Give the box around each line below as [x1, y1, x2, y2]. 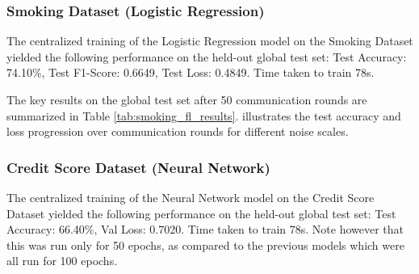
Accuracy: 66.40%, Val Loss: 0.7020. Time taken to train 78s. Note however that [6, 221, 404, 238]
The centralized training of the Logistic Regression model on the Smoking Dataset [6, 32, 413, 49]
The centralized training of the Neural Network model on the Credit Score [6, 189, 375, 205]
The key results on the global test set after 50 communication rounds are [6, 91, 367, 107]
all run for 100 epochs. [6, 252, 118, 269]
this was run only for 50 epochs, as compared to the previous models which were [6, 236, 404, 253]
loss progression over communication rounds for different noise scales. [6, 123, 349, 140]
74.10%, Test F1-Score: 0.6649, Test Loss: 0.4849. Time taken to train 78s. [6, 64, 375, 81]
